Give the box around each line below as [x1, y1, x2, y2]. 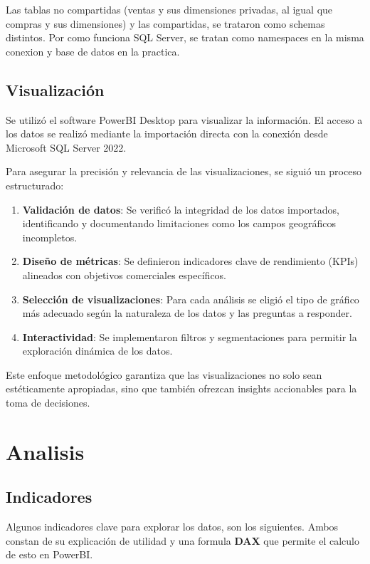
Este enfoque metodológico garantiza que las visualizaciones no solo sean [6, 367, 322, 382]
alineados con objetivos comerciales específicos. [22, 267, 227, 282]
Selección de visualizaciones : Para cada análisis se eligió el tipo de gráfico [22, 291, 359, 306]
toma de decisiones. [6, 395, 90, 410]
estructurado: [6, 177, 64, 192]
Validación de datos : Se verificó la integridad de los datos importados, [22, 202, 339, 216]
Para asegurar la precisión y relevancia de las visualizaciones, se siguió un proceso [6, 164, 361, 179]
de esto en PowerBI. [6, 547, 93, 562]
